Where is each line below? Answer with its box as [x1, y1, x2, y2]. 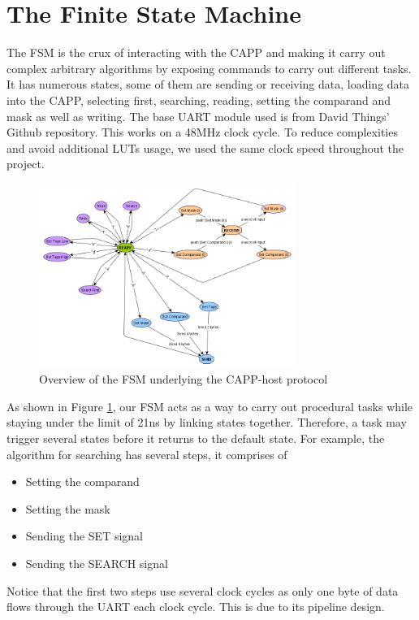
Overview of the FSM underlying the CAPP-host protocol [39, 371, 328, 388]
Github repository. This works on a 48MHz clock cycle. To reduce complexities [6, 124, 398, 141]
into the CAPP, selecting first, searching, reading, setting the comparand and [6, 91, 391, 108]
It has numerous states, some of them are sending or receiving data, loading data [6, 76, 410, 93]
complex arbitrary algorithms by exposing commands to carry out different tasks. [6, 59, 412, 76]
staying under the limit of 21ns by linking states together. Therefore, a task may [6, 414, 407, 431]
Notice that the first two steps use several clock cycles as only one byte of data [6, 582, 399, 599]
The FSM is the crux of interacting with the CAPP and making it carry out [6, 44, 386, 61]
